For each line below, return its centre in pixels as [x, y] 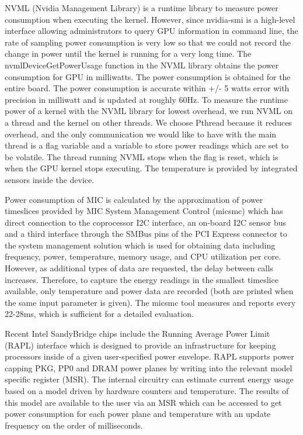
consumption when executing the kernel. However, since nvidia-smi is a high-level [150, 19]
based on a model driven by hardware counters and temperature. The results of [147, 391]
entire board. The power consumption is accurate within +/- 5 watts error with [147, 88]
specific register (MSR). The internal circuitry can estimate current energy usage [149, 379]
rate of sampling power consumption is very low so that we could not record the [148, 42]
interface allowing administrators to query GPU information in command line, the [151, 31]
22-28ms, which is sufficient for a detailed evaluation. [99, 314]
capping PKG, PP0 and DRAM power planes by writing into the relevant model [149, 367]
